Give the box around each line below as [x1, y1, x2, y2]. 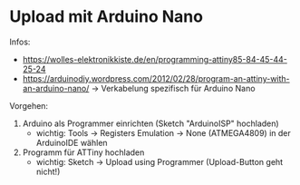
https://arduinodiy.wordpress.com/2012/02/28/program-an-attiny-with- [22, 73, 290, 83]
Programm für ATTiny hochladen [22, 147, 145, 158]
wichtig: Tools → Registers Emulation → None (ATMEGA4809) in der [35, 127, 292, 138]
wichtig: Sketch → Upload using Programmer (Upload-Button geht [35, 156, 284, 167]
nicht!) [35, 166, 61, 177]
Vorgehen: [9, 100, 48, 111]
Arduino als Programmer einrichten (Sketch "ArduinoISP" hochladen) [22, 118, 279, 129]
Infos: [9, 36, 31, 47]
